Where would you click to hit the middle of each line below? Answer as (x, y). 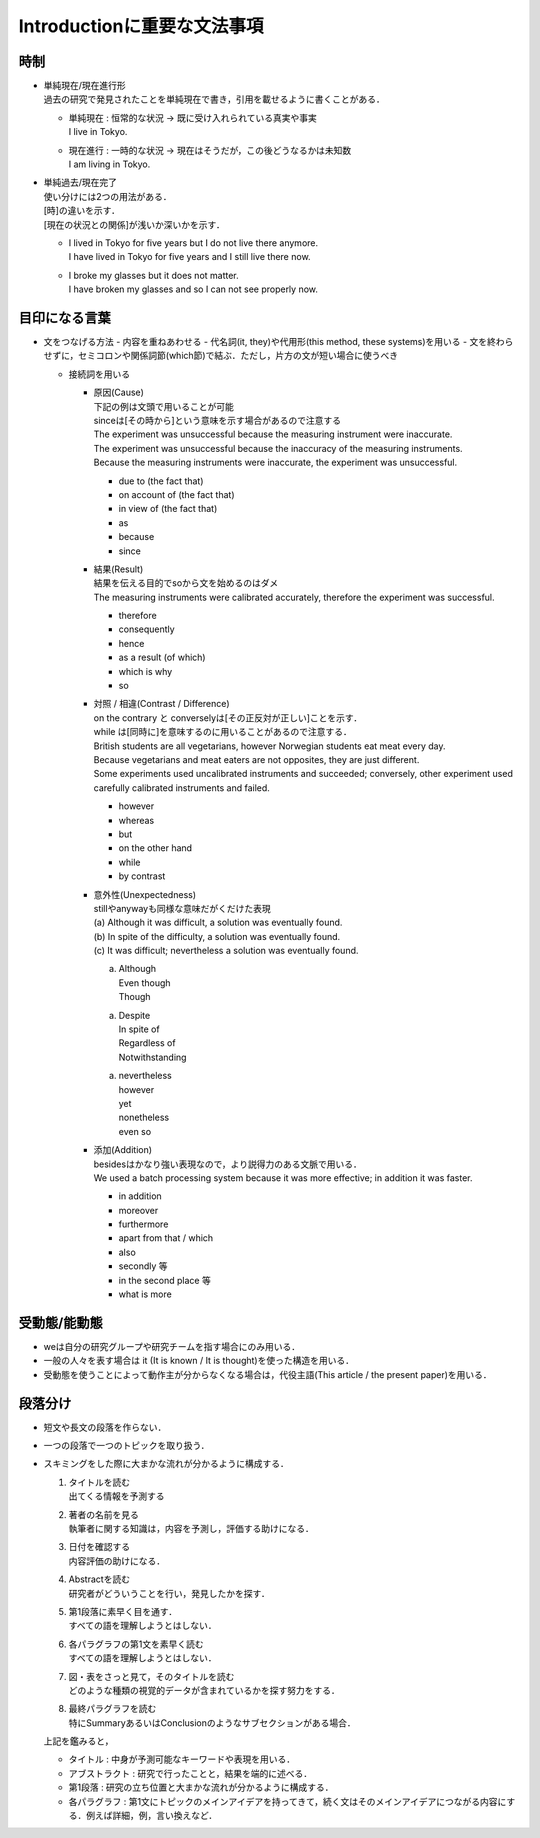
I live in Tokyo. (98, 132)
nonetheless (144, 1117)
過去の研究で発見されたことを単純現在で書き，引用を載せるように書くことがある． (214, 99)
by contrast (142, 876)
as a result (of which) (162, 657)
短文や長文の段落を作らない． (105, 1427)
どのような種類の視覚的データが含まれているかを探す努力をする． (204, 1690)
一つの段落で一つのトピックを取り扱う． (126, 1446)
